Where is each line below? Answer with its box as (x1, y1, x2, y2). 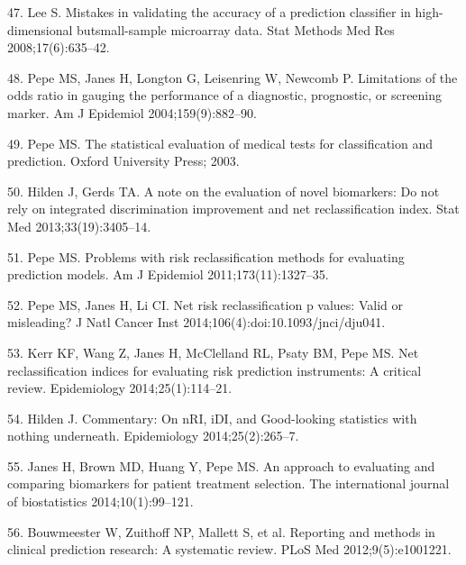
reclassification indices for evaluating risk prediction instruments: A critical (7, 360, 422, 379)
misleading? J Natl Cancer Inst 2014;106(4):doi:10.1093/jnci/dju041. (7, 313, 386, 332)
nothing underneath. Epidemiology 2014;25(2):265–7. (7, 426, 299, 445)
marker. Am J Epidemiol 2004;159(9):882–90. (7, 103, 257, 122)
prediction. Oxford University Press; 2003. (7, 151, 240, 170)
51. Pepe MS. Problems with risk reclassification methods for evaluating (7, 247, 405, 266)
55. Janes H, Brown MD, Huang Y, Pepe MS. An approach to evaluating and (7, 456, 435, 475)
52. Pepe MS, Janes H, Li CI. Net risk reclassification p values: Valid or (7, 295, 403, 314)
